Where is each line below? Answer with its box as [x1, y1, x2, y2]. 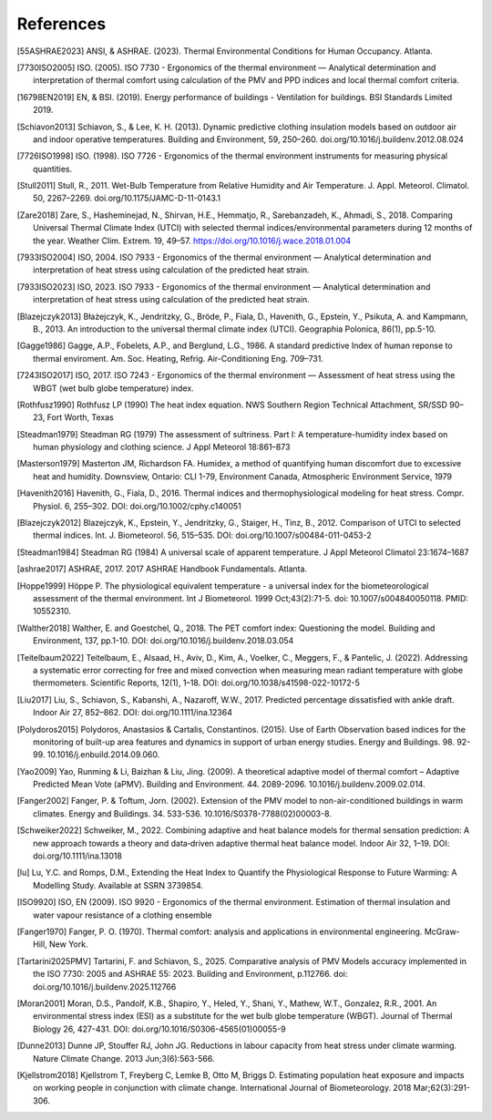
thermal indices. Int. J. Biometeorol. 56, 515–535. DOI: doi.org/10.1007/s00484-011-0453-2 [33, 529, 373, 541]
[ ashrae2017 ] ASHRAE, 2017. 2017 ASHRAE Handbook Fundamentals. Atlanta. [16, 563, 308, 574]
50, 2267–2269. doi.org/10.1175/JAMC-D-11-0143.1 [33, 192, 221, 204]
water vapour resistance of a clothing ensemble [33, 909, 213, 920]
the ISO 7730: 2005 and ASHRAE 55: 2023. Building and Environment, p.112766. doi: [33, 969, 348, 980]
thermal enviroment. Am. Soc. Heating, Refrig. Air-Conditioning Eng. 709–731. [33, 353, 323, 364]
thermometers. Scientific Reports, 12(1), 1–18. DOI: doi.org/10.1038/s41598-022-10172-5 [33, 677, 360, 688]
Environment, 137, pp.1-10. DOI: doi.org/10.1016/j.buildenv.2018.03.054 [33, 635, 294, 646]
